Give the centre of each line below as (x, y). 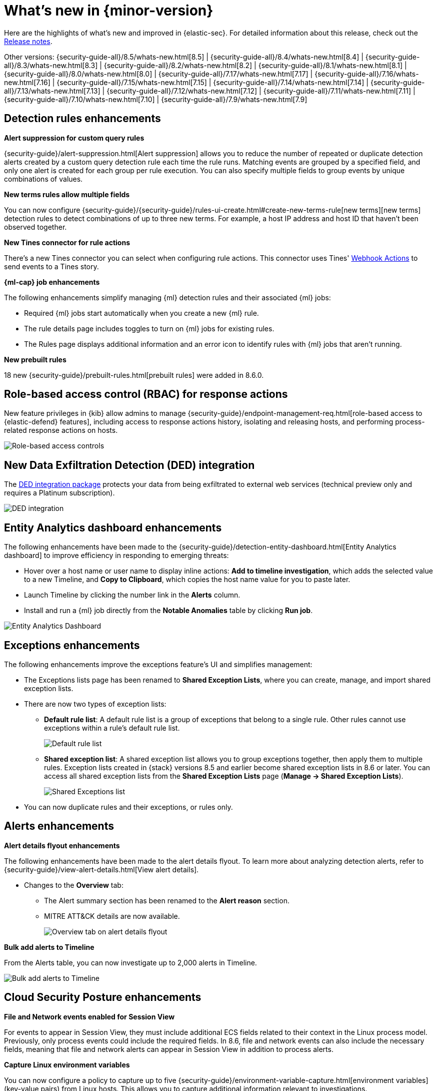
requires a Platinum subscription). (59, 493)
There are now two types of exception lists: (95, 704)
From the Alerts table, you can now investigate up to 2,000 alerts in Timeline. (130, 962)
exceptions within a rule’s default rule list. (112, 728)
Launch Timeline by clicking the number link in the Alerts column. (132, 595)
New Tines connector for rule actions (67, 242)
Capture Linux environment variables (67, 1064)
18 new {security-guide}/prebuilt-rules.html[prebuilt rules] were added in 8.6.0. (134, 375)
